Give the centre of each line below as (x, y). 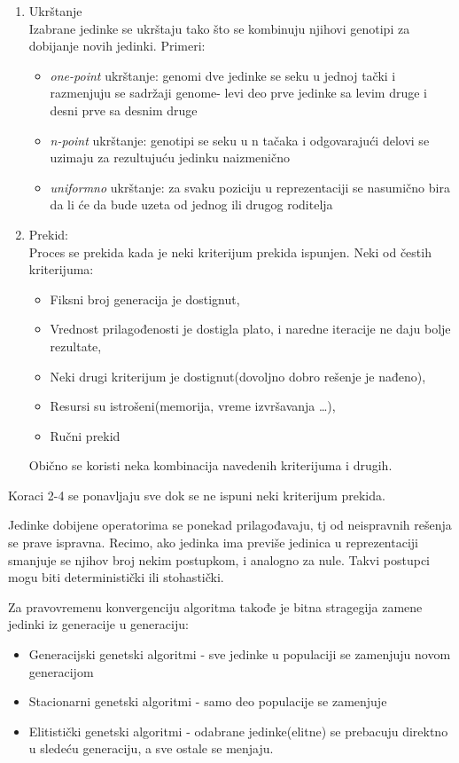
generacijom (61, 671)
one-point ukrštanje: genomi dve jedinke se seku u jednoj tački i (223, 75)
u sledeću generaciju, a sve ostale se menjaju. (151, 748)
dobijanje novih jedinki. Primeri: (117, 46)
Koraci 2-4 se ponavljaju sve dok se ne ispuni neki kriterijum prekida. (197, 495)
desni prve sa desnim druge (124, 110)
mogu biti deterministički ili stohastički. (116, 577)
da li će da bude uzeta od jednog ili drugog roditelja (191, 205)
